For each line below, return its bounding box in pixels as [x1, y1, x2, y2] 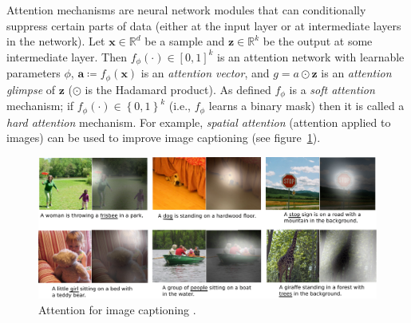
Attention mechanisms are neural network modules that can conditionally [6, 2, 366, 18]
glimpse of [6, 81, 56, 97]
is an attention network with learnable [217, 48, 405, 65]
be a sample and [144, 33, 225, 49]
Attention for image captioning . [38, 301, 196, 317]
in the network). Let [6, 33, 105, 49]
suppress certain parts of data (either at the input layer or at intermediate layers [6, 17, 401, 33]
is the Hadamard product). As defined [85, 81, 271, 97]
